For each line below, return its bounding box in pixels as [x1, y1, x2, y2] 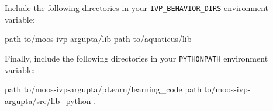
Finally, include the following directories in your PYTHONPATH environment [5, 52, 268, 64]
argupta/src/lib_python [5, 94, 91, 106]
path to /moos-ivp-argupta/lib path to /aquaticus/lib [5, 33, 192, 45]
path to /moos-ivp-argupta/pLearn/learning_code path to [5, 83, 212, 95]
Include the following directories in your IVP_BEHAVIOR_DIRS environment [5, 2, 268, 13]
